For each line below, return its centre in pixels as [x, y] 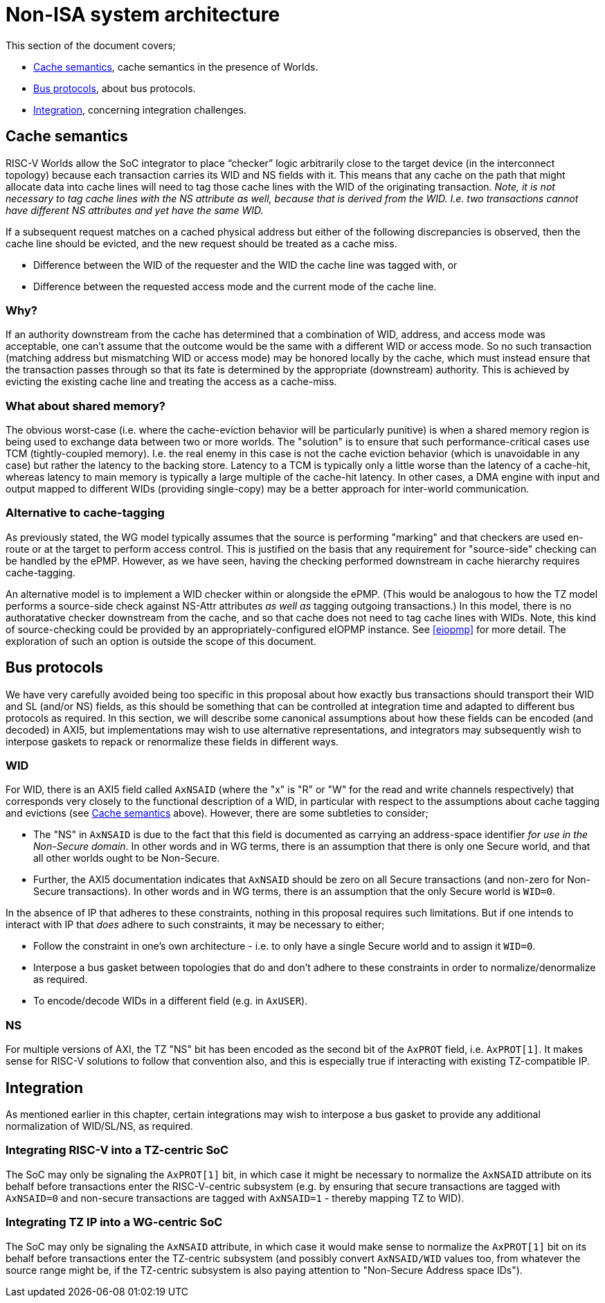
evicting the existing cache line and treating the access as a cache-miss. [171, 382]
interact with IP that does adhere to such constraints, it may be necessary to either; [195, 925]
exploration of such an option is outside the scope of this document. [161, 641]
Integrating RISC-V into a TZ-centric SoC [117, 1150]
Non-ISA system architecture [143, 15]
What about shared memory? [86, 406]
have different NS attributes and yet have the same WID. [135, 210]
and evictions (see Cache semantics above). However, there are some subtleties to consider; [217, 813]
